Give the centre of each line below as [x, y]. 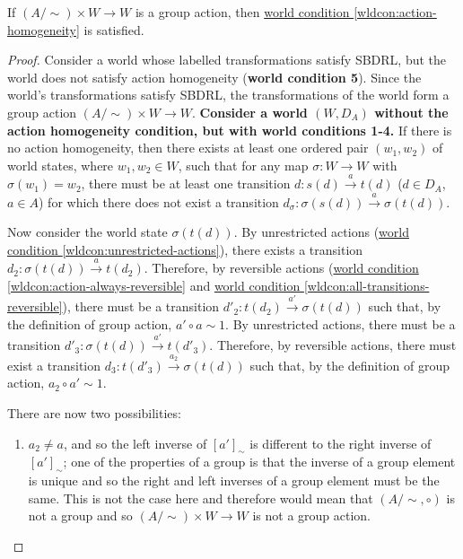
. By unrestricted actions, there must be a [341, 323]
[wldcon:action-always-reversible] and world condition [154, 285]
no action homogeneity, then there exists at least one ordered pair [188, 148]
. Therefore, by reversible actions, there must [333, 345]
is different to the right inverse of [341, 443]
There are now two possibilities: [94, 413]
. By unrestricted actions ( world [321, 232]
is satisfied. [114, 29]
